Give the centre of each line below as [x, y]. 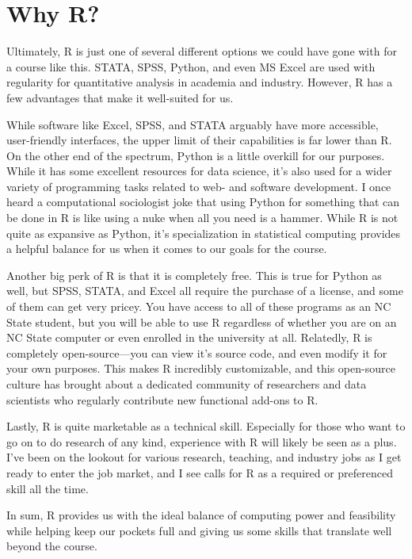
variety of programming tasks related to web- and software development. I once [199, 186]
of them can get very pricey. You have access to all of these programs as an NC [199, 306]
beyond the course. [52, 546]
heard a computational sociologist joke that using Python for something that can [203, 202]
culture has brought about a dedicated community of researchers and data [187, 384]
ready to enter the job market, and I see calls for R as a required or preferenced [200, 472]
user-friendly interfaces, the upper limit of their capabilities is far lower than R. [199, 140]
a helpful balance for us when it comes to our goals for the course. [167, 249]
